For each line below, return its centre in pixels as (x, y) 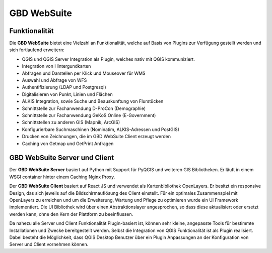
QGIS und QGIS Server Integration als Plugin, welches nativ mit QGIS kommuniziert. (108, 59)
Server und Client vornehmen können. (49, 244)
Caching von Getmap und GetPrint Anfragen (68, 144)
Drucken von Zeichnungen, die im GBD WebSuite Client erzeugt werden (96, 137)
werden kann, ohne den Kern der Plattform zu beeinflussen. (71, 214)
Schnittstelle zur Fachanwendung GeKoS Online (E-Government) (89, 115)
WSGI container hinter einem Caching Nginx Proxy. (62, 177)
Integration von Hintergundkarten (56, 66)
